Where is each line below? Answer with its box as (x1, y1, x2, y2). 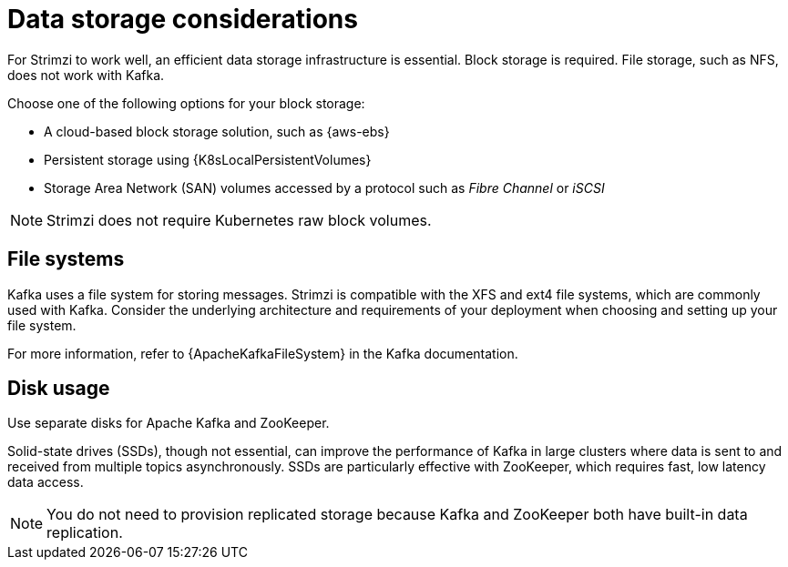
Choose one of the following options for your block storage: (7, 95, 365, 111)
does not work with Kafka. (7, 66, 165, 83)
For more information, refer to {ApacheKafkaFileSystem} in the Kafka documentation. (7, 345, 518, 361)
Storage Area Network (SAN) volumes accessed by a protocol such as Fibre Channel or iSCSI (44, 179, 605, 196)
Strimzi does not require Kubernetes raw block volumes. (46, 210, 432, 229)
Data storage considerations (7, 4, 358, 35)
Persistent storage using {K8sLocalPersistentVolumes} (44, 151, 372, 167)
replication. (46, 523, 123, 542)
